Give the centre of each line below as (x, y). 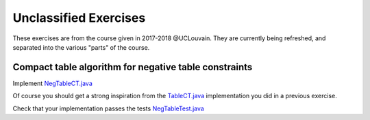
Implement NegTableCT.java (52, 83)
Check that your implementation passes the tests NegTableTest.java (109, 108)
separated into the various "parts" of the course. (81, 47)
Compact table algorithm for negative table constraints (133, 67)
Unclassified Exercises (79, 18)
